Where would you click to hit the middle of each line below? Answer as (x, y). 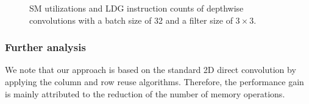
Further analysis (45, 47)
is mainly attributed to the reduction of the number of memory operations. (145, 93)
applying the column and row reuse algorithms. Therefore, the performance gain (154, 81)
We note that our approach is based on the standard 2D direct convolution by (151, 70)
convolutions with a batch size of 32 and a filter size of (131, 20)
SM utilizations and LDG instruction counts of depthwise (137, 8)
